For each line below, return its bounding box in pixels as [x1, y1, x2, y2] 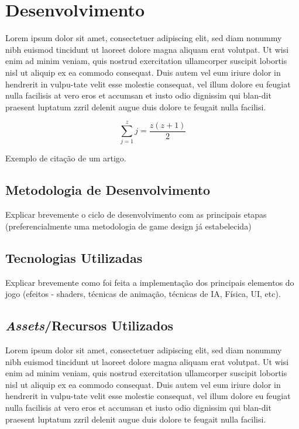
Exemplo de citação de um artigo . [5, 152, 126, 164]
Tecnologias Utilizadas [5, 248, 143, 266]
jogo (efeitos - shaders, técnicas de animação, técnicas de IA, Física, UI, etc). [5, 288, 281, 300]
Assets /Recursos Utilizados [5, 316, 174, 335]
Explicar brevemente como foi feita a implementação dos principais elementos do [5, 276, 294, 288]
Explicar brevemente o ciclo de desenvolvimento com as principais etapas [5, 208, 267, 221]
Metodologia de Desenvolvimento [5, 181, 211, 199]
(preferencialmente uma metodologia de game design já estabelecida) [5, 219, 252, 232]
